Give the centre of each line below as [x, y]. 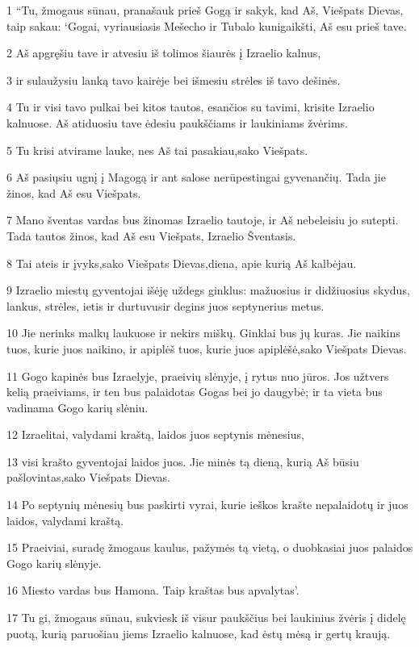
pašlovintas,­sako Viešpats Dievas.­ [88, 477]
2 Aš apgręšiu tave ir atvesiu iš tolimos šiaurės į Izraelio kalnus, [164, 53]
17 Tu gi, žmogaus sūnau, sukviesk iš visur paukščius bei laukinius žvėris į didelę [206, 618]
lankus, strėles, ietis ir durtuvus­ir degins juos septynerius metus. [166, 305]
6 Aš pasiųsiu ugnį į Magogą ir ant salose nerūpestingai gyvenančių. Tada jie [196, 177]
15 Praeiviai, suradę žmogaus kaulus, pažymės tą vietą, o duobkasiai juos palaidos [210, 547]
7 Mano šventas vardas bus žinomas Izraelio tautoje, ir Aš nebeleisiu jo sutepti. [203, 220]
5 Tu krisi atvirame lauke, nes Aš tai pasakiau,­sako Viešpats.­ [157, 150]
